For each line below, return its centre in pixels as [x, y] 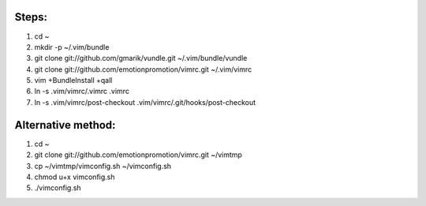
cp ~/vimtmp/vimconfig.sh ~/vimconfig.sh [103, 166]
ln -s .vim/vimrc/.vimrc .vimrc [82, 92]
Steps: [31, 17]
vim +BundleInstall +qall [73, 81]
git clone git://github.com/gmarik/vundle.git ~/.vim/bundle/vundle [141, 58]
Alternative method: [65, 125]
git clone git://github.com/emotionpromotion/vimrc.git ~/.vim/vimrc [143, 69]
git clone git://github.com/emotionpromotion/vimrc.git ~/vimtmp [138, 155]
